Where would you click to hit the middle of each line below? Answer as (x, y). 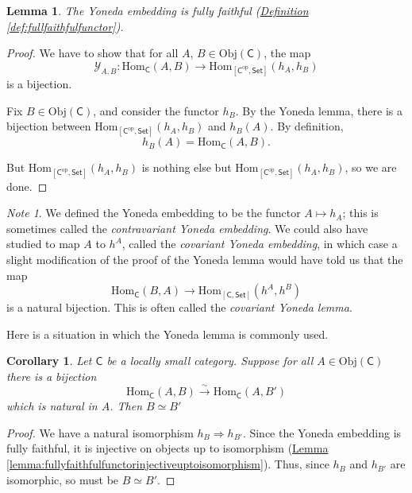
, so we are (371, 167)
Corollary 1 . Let (49, 361)
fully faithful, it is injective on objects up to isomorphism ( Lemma (167, 448)
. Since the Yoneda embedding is (322, 432)
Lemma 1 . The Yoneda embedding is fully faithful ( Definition (158, 10)
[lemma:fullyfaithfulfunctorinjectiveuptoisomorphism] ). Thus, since (168, 464)
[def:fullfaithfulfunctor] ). (65, 26)
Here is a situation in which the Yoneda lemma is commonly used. (167, 334)
